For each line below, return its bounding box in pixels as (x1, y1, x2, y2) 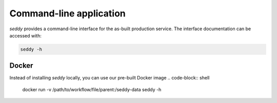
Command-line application (9, 8, 126, 19)
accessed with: (9, 32, 42, 38)
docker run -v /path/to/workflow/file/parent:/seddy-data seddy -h (22, 86, 162, 92)
